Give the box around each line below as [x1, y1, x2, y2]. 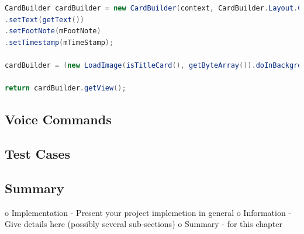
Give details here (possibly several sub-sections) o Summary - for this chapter [5, 218, 282, 230]
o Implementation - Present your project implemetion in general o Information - [5, 206, 292, 218]
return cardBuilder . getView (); [5, 84, 126, 93]
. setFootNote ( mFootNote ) [5, 27, 101, 36]
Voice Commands [5, 110, 112, 128]
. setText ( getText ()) [5, 15, 85, 24]
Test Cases [5, 144, 71, 162]
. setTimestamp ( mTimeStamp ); [5, 38, 114, 47]
